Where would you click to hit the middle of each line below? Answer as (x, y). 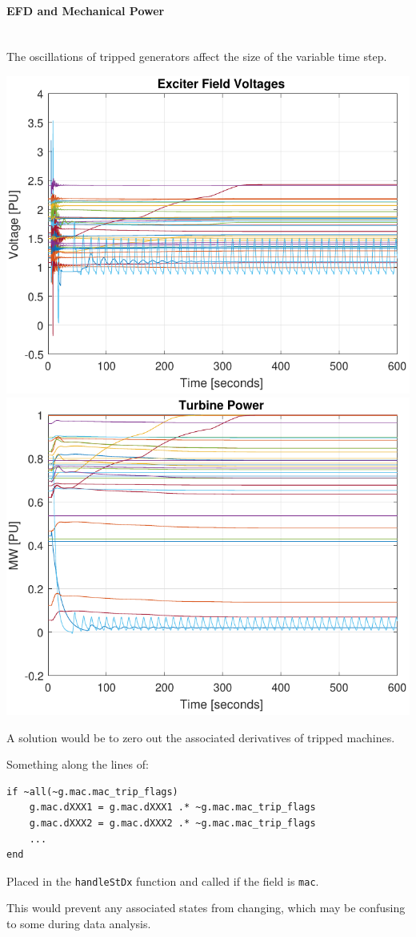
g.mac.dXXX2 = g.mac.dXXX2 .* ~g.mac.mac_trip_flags (172, 824)
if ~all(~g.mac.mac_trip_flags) (92, 792)
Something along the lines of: (78, 764)
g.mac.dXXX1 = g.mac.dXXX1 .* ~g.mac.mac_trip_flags (172, 808)
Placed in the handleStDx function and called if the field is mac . (163, 880)
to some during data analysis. (79, 924)
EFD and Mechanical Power (86, 10)
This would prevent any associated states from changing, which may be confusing (206, 908)
